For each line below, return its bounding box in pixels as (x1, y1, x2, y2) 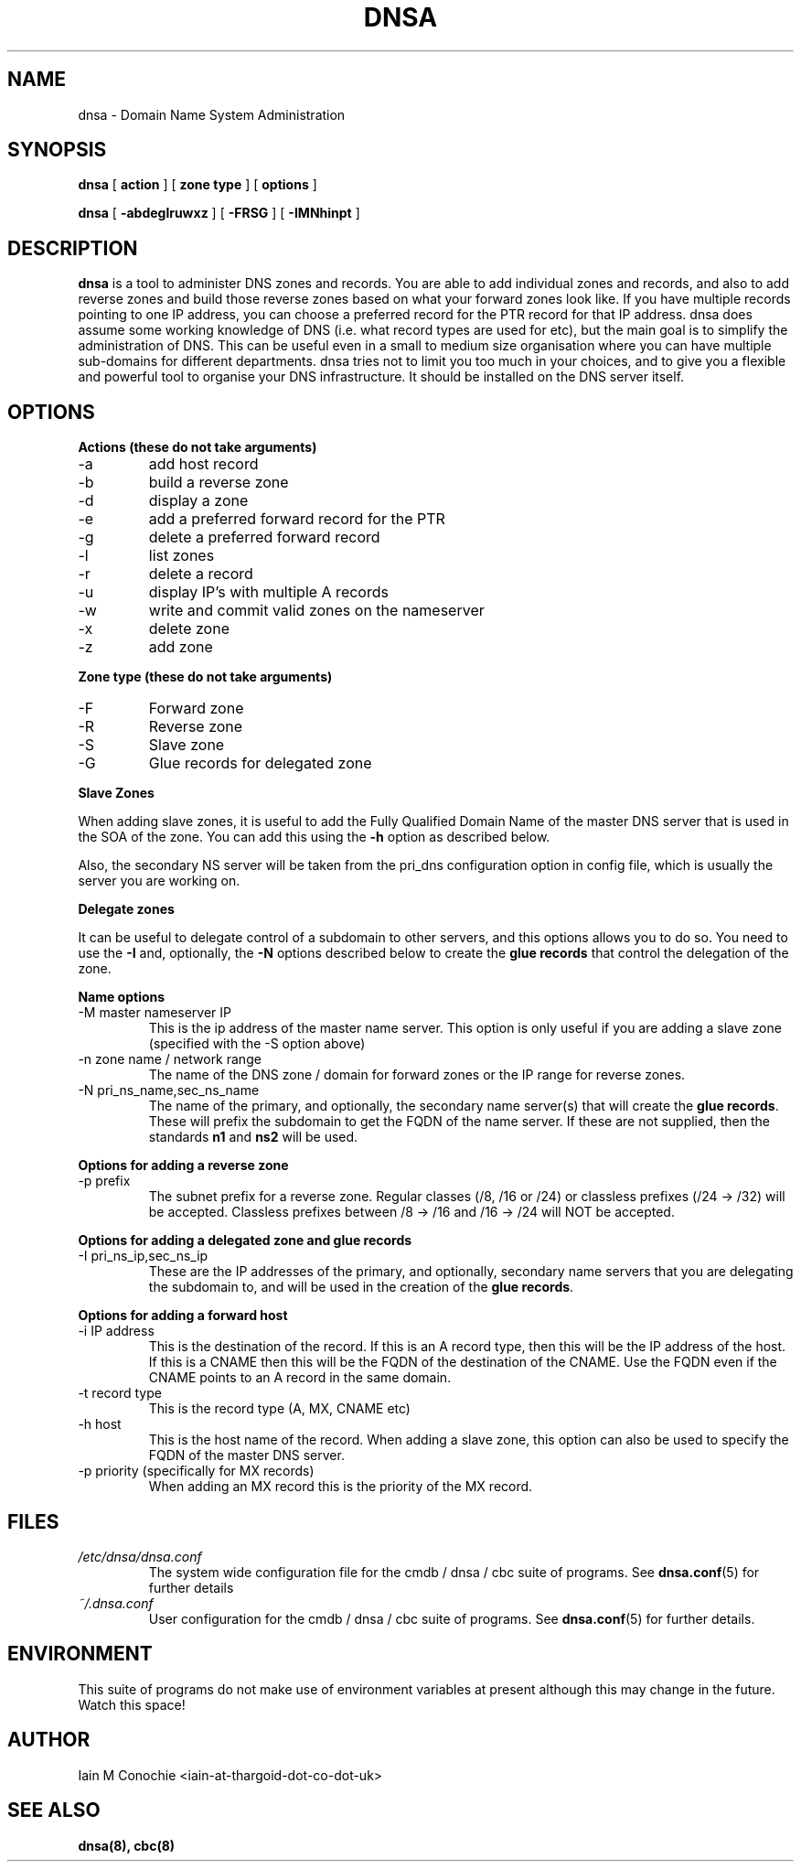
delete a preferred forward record (148, 528, 380, 547)
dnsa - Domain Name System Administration (78, 106, 346, 123)
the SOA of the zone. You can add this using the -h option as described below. (78, 829, 550, 845)
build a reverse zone (148, 473, 289, 492)
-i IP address (78, 1323, 155, 1339)
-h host (78, 1416, 122, 1433)
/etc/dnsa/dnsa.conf (78, 1548, 202, 1564)
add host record (148, 455, 259, 474)
